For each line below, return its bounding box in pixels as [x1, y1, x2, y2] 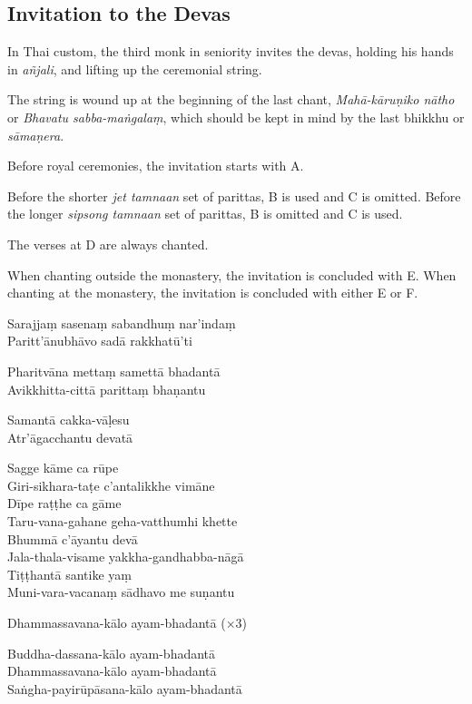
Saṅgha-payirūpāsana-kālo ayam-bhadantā [7, 679, 242, 698]
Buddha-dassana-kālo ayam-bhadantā [7, 643, 216, 662]
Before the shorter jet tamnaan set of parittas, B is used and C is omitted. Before [7, 186, 461, 205]
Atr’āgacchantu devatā [7, 427, 133, 446]
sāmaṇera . [7, 125, 64, 144]
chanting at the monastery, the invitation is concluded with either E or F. [7, 283, 418, 302]
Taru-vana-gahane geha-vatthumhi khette [7, 512, 238, 531]
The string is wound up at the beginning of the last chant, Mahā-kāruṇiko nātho [7, 90, 455, 109]
